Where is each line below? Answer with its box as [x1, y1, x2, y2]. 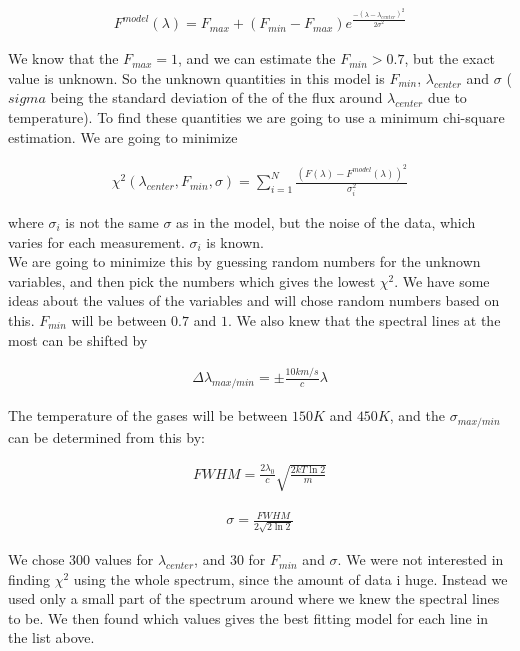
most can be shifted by [8, 329, 148, 350]
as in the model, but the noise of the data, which [176, 211, 476, 232]
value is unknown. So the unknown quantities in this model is [8, 67, 385, 88]
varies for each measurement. [8, 231, 185, 252]
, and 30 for [194, 549, 266, 570]
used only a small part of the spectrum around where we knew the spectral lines [8, 588, 500, 609]
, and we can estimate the [177, 48, 336, 69]
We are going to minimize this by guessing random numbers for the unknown [8, 251, 481, 272]
